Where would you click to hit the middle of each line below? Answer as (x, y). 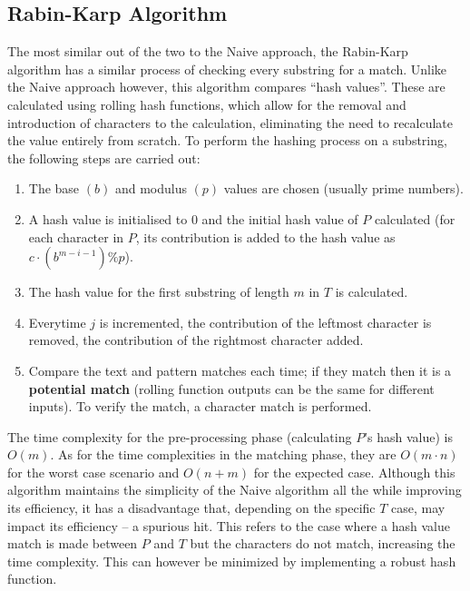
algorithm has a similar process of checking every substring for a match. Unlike (227, 69)
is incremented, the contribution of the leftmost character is (265, 322)
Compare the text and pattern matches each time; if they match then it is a (240, 370)
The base (54, 188)
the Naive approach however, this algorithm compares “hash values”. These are (226, 87)
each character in (76, 236)
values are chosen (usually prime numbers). (343, 188)
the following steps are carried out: (104, 158)
